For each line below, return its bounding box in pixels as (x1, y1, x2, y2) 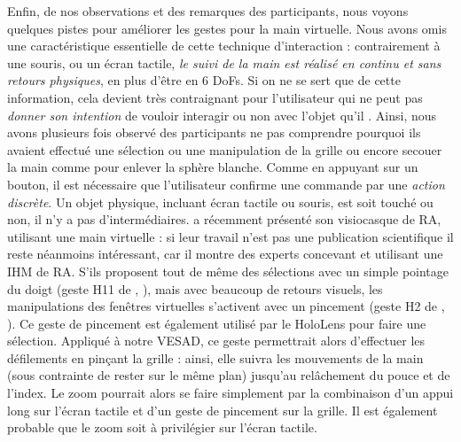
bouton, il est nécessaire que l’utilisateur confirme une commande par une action (7, 174, 445, 193)
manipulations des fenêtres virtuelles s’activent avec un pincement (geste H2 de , (7, 297, 445, 315)
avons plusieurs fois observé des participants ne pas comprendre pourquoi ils (7, 123, 421, 142)
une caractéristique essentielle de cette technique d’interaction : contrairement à (7, 36, 441, 55)
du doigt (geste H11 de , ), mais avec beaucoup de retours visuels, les (7, 279, 383, 298)
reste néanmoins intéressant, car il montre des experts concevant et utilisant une (7, 244, 443, 263)
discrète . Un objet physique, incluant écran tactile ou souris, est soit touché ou (7, 192, 434, 211)
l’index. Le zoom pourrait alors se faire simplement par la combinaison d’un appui (7, 384, 454, 402)
